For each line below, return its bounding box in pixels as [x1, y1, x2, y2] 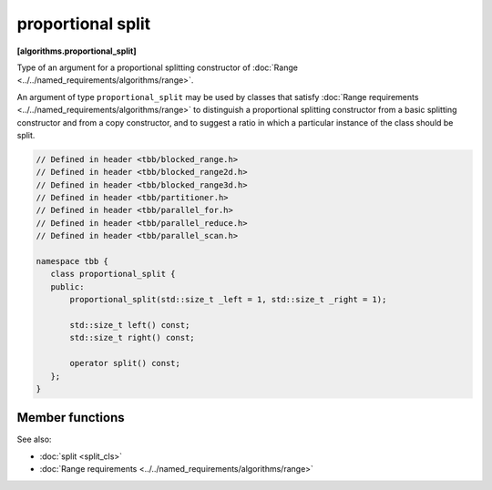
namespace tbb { [36, 256, 109, 266]
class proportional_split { [50, 269, 177, 280]
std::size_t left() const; [69, 320, 190, 330]
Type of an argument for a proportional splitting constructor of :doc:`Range [16, 62, 298, 73]
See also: [16, 434, 52, 445]
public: [50, 281, 85, 291]
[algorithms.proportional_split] [16, 46, 137, 56]
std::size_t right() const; [69, 332, 195, 343]
